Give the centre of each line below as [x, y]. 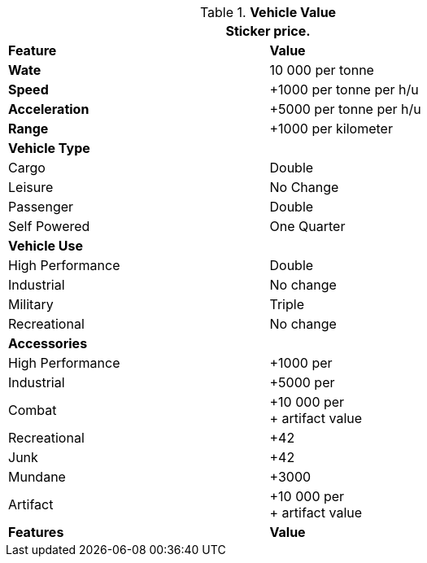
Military [31, 304]
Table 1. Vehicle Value [268, 12]
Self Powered [49, 226]
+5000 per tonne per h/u [345, 109]
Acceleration [49, 109]
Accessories [48, 343]
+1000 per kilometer [331, 129]
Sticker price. [268, 31]
